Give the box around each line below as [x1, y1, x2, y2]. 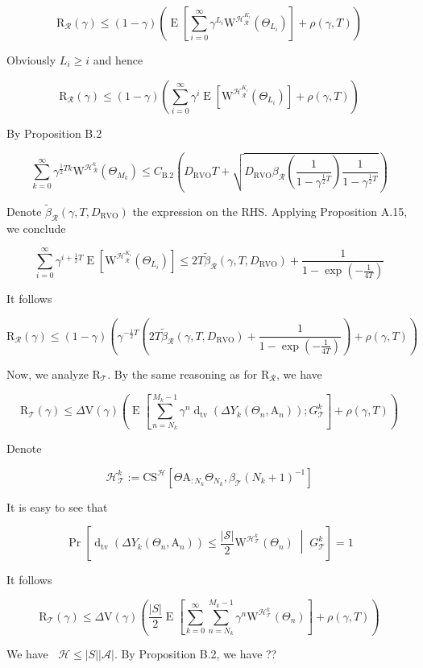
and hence [93, 52, 143, 68]
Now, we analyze [6, 366, 89, 382]
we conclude [6, 219, 66, 236]
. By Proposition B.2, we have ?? [114, 645, 277, 662]
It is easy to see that [6, 498, 108, 515]
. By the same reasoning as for [107, 366, 258, 382]
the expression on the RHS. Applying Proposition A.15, [132, 202, 408, 219]
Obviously [6, 52, 56, 68]
